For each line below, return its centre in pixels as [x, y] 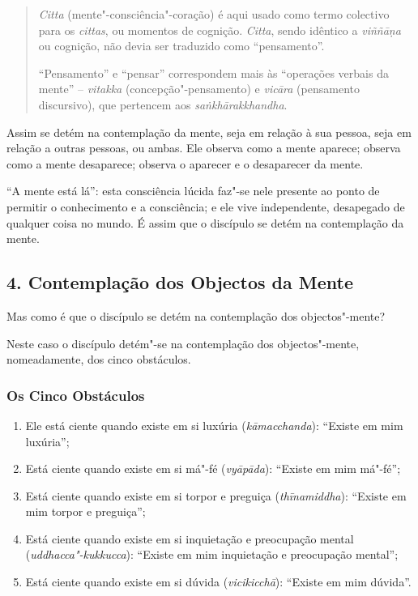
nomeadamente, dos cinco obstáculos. [99, 359]
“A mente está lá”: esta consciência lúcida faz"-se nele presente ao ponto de [193, 191]
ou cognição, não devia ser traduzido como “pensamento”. [181, 46]
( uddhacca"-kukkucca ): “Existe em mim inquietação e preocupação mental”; [212, 554]
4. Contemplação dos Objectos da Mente [180, 282]
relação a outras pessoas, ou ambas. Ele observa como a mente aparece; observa [204, 148]
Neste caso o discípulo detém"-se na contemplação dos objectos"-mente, [183, 343]
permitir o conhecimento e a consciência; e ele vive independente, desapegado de [206, 206]
